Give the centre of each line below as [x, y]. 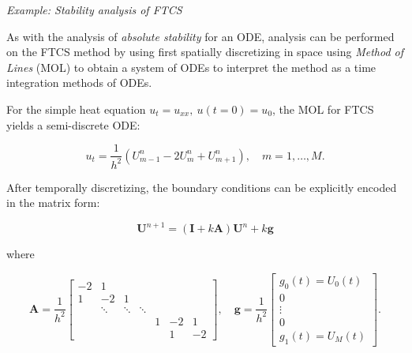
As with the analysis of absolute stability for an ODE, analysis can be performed [200, 36]
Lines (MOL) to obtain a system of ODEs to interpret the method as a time [191, 67]
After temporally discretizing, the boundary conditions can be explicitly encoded [202, 187]
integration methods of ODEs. [79, 83]
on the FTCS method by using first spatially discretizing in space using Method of [205, 52]
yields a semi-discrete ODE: [73, 124]
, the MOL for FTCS [323, 109]
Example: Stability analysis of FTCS [94, 9]
